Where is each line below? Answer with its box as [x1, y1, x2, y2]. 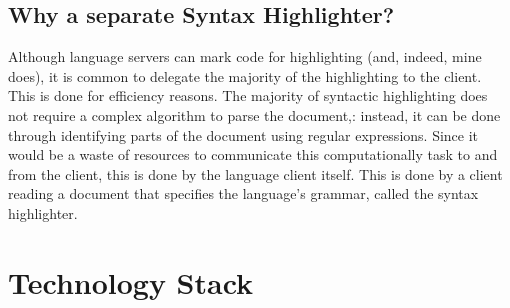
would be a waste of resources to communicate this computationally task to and [8, 144, 498, 165]
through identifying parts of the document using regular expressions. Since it [8, 124, 479, 145]
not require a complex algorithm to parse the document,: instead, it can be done [8, 104, 501, 125]
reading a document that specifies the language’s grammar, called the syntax [8, 183, 479, 204]
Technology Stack [8, 261, 254, 302]
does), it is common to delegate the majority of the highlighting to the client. [8, 65, 482, 86]
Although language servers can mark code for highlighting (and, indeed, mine [8, 46, 482, 67]
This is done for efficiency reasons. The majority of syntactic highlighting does [8, 85, 488, 106]
